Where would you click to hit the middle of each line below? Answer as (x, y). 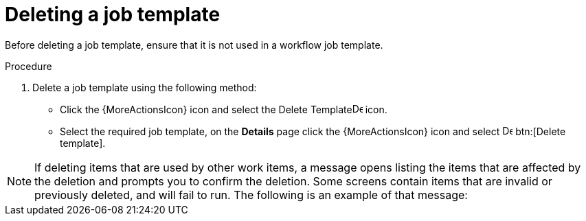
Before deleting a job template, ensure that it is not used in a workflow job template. (194, 45)
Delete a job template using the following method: (145, 87)
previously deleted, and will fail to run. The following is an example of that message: (251, 195)
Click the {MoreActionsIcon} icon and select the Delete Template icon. (224, 109)
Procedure (29, 66)
